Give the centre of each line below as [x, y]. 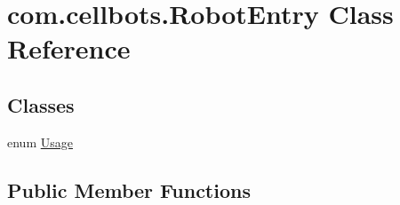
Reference [69, 48]
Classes [41, 104]
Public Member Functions [129, 189]
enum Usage [40, 142]
